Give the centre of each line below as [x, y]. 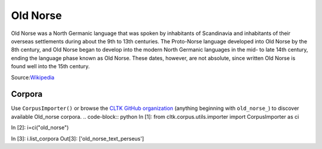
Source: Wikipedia [33, 77]
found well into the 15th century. [50, 66]
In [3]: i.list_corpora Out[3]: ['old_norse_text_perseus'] [78, 138]
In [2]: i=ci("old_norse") [40, 128]
